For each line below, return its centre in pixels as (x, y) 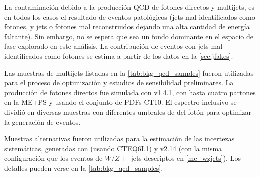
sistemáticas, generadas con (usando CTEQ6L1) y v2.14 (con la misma (113, 148)
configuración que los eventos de (53, 158)
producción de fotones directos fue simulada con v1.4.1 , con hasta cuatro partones (130, 92)
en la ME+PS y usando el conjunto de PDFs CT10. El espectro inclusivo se (120, 102)
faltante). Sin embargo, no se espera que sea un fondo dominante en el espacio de (129, 36)
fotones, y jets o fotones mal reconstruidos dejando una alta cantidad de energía (127, 26)
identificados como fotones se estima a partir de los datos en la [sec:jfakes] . (119, 55)
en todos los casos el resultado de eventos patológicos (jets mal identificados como (130, 16)
